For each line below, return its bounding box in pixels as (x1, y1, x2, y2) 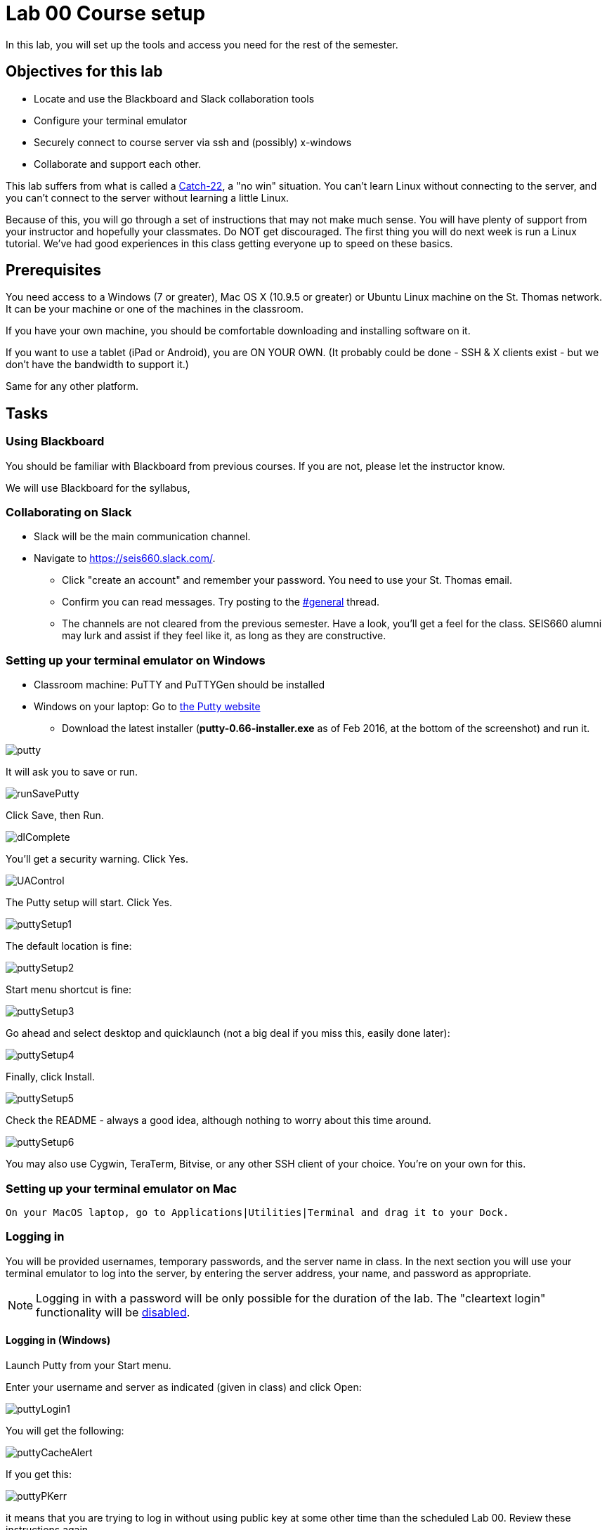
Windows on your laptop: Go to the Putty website (34, 700, 261, 713)
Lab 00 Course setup (6, 1, 206, 25)
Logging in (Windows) (6, 1334, 111, 1347)
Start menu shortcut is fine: (6, 983, 131, 996)
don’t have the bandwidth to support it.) (6, 358, 189, 371)
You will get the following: (6, 1424, 124, 1437)
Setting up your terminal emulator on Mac (6, 1181, 237, 1196)
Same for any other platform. (6, 380, 138, 393)
